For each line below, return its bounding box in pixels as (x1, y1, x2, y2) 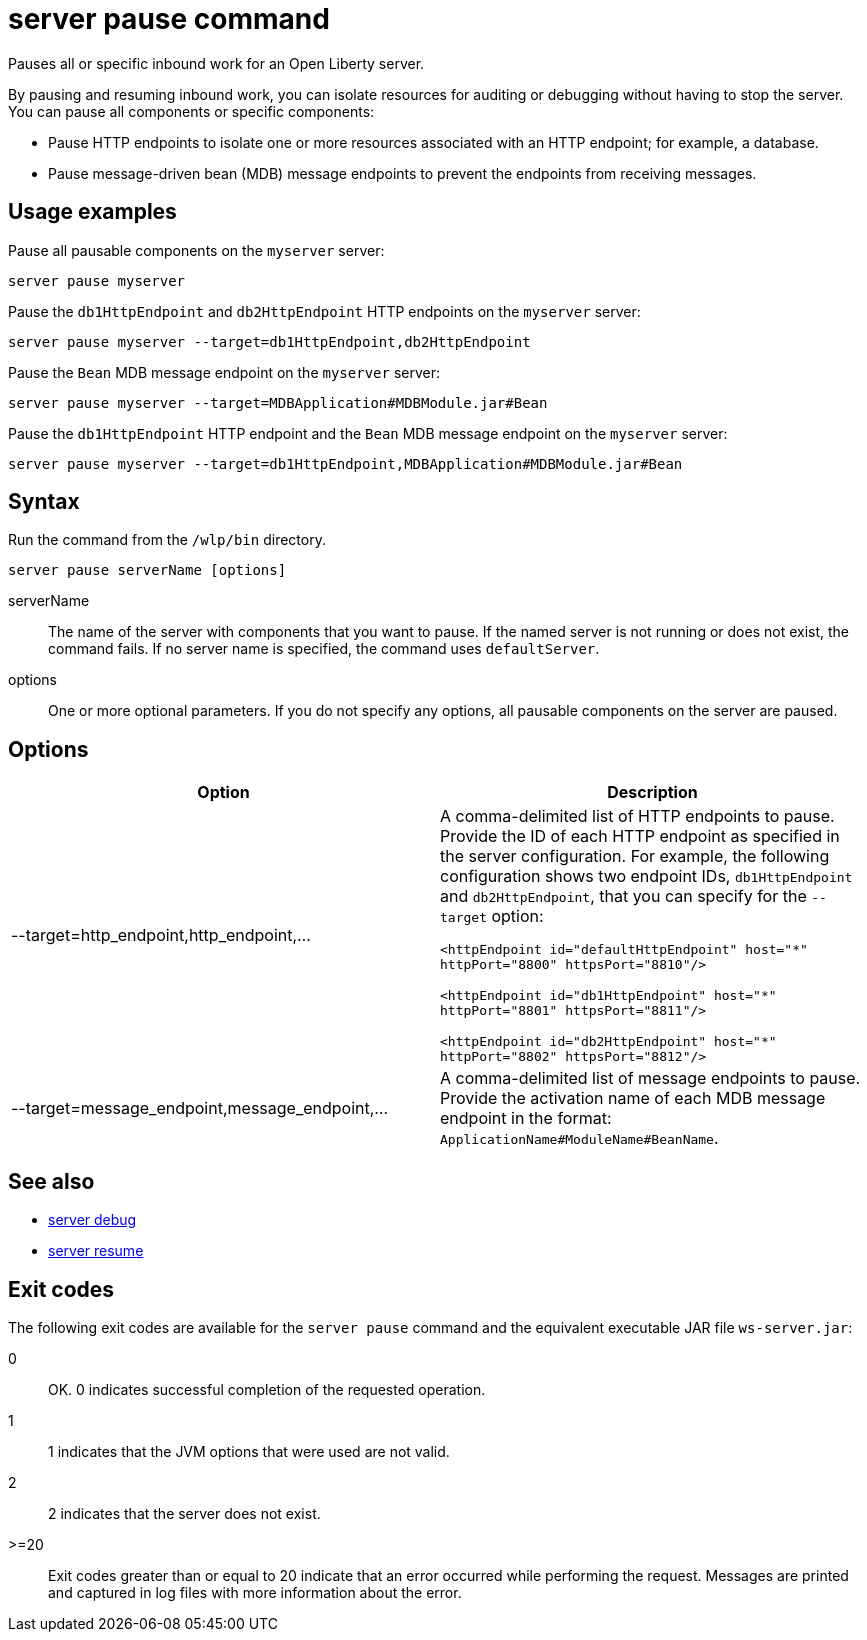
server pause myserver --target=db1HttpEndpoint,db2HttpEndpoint (8, 333, 531, 350)
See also (8, 1168, 95, 1194)
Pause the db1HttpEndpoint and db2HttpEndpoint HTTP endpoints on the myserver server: (8, 302, 641, 320)
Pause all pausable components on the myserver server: (8, 241, 385, 259)
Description (607, 782, 698, 803)
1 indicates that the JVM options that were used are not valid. (48, 1442, 450, 1460)
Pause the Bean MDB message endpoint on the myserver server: (8, 363, 440, 381)
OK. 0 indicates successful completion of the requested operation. (48, 1380, 486, 1398)
